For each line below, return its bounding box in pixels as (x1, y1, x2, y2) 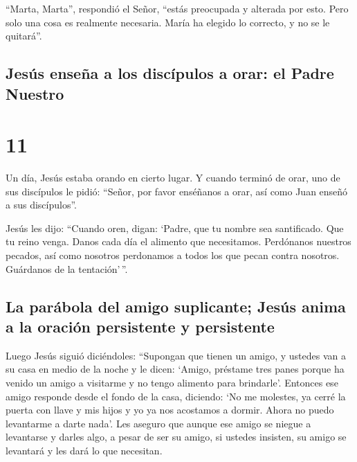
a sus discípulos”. (6, 197, 77, 212)
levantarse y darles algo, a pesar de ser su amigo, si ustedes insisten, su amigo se (6, 429, 347, 444)
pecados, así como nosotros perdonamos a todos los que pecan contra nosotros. (6, 248, 340, 263)
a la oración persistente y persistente (6, 316, 275, 337)
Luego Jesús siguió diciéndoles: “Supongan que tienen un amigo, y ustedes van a (6, 348, 347, 362)
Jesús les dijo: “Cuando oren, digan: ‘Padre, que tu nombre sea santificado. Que (6, 220, 344, 235)
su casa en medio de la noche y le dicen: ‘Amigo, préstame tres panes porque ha (6, 362, 345, 376)
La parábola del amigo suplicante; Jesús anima (6, 295, 346, 317)
